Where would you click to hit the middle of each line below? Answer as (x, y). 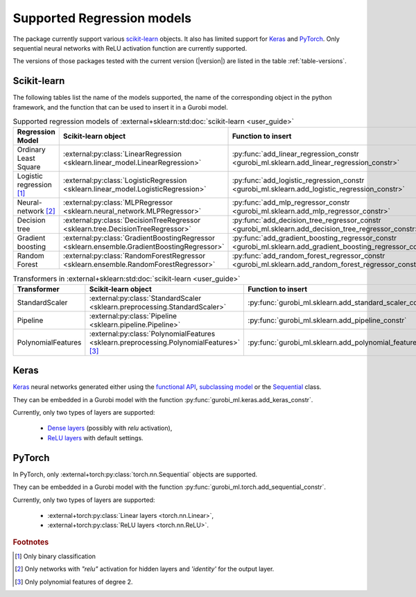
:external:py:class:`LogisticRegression (125, 180)
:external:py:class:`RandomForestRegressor (134, 256)
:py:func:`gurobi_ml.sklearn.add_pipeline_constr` (327, 320)
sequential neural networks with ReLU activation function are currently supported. (130, 48)
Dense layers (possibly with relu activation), (110, 428)
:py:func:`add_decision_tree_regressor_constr (306, 220)
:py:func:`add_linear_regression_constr (296, 154)
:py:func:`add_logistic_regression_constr (298, 180)
